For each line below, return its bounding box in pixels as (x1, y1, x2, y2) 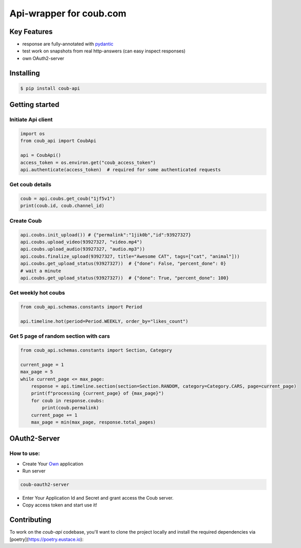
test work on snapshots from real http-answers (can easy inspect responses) (22, 48, 186, 54)
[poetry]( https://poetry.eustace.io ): (9, 536, 84, 542)
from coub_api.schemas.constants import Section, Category (20, 348, 172, 353)
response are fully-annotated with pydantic (22, 41, 114, 47)
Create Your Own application (22, 461, 84, 467)
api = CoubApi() (20, 152, 62, 158)
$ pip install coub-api (20, 85, 81, 91)
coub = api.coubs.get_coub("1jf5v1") (20, 196, 116, 202)
